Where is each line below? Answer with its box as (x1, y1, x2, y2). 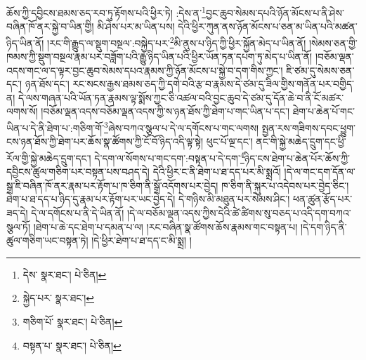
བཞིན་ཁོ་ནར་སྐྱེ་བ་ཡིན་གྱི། (6, 19, 94, 34)
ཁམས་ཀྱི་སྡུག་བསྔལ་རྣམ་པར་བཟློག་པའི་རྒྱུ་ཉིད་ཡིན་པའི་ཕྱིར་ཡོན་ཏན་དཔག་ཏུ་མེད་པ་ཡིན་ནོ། (6, 49, 313, 64)
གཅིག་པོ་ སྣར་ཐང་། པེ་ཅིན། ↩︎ (22, 314, 123, 328)
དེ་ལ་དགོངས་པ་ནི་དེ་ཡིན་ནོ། (31, 205, 124, 220)
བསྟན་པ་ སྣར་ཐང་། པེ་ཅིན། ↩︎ (22, 338, 122, 352)
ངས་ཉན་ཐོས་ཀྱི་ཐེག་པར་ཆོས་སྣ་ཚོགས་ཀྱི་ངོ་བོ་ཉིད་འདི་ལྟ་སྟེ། (6, 134, 204, 149)
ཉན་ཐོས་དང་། (25, 76, 70, 91)
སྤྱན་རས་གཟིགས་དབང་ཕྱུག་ (261, 120, 356, 135)
